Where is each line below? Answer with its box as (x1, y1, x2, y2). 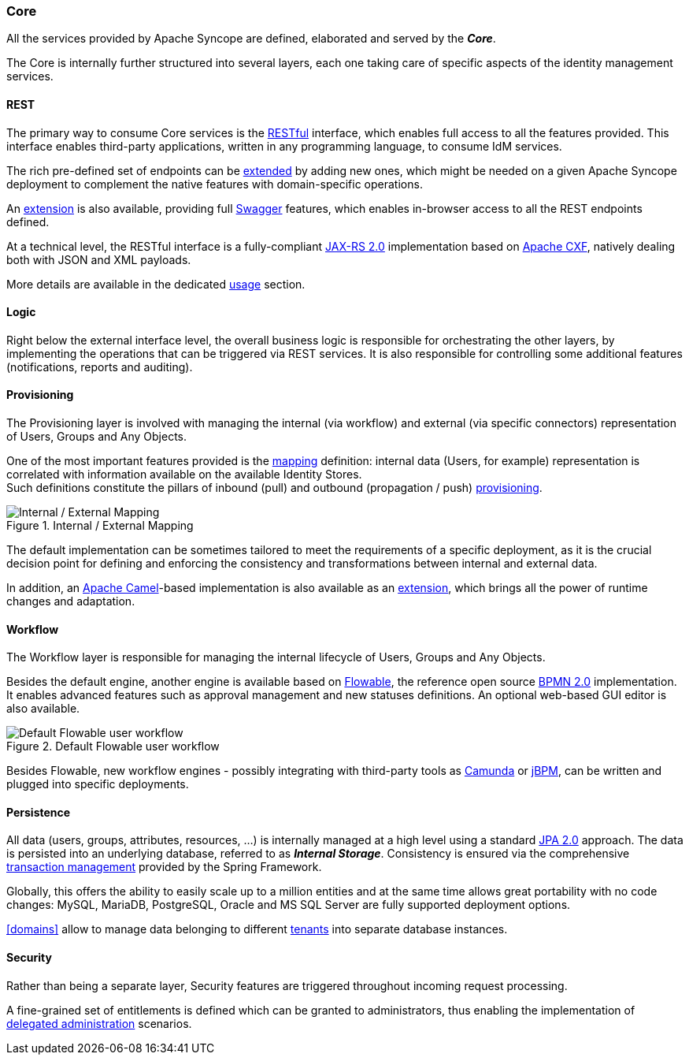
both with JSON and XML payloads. (6, 252, 191, 266)
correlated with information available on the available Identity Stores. (6, 467, 362, 482)
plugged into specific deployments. (6, 777, 189, 791)
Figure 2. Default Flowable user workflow (6, 739, 220, 754)
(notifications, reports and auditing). (6, 359, 193, 374)
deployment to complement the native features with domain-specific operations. (6, 177, 423, 191)
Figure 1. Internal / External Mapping (6, 519, 194, 533)
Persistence (6, 805, 71, 819)
